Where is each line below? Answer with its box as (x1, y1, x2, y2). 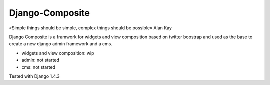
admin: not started (21, 57, 60, 63)
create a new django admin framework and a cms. (9, 41, 112, 47)
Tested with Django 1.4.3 (9, 73, 60, 79)
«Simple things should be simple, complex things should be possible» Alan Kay (9, 25, 172, 31)
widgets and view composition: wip (21, 50, 94, 56)
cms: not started (21, 64, 56, 70)
